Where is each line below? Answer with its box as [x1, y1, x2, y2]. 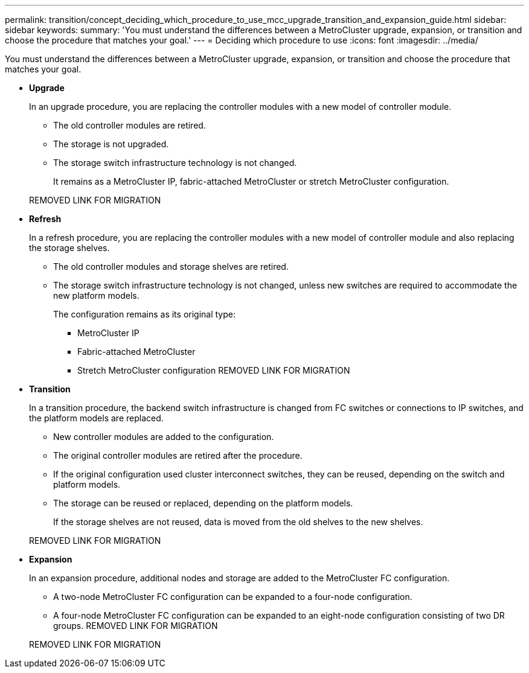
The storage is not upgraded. [53, 139, 169, 149]
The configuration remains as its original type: [53, 309, 236, 319]
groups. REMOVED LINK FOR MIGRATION [53, 620, 218, 631]
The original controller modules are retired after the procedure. [53, 450, 303, 461]
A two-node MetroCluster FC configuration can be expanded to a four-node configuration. [53, 592, 412, 602]
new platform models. [53, 290, 139, 301]
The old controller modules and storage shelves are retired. [53, 261, 289, 272]
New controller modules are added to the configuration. [53, 432, 274, 442]
